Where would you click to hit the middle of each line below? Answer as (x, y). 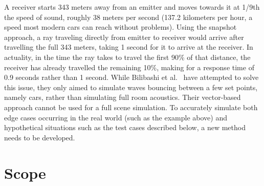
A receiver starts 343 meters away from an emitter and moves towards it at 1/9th (132, 7)
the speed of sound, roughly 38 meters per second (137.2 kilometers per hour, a (128, 17)
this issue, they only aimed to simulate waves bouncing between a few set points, (131, 87)
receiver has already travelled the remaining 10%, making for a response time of (129, 67)
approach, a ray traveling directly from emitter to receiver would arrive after (124, 37)
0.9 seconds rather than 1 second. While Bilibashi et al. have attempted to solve (131, 77)
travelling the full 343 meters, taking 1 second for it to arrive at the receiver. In (129, 47)
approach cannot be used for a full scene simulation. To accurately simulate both (131, 107)
